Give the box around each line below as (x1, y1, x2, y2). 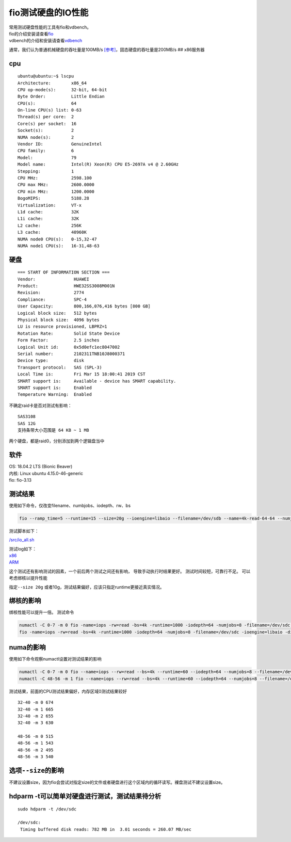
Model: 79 (17, 155, 77, 160)
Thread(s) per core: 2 (17, 114, 74, 120)
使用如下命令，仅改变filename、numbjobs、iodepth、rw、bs (9, 502, 131, 508)
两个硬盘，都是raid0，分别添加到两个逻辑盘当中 (9, 438, 104, 444)
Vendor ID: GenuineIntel (17, 141, 102, 147)
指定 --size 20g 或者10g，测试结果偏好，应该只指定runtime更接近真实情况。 (9, 584, 164, 590)
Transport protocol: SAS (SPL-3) (17, 364, 102, 370)
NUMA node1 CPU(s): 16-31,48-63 (17, 243, 99, 248)
